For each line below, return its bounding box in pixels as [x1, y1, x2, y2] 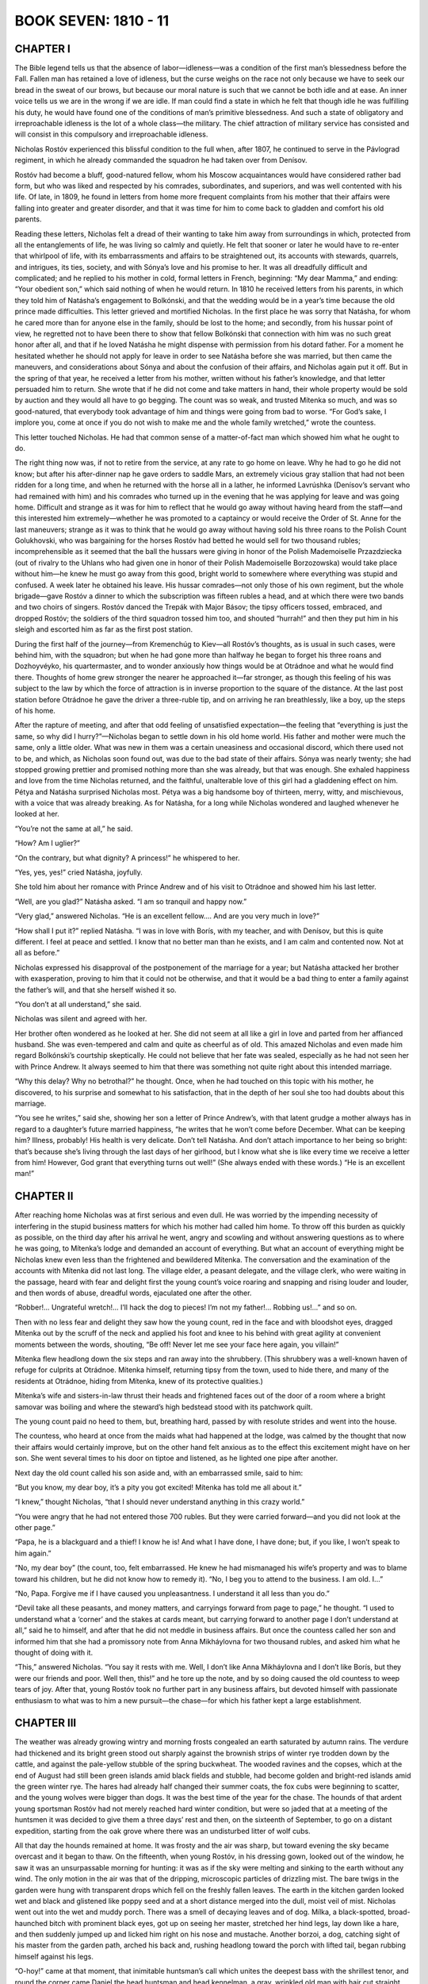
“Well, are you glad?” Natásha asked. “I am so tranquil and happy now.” [14, 897, 247, 906]
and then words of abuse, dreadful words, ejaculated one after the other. [14, 1288, 252, 1298]
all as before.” [14, 948, 60, 958]
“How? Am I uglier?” [14, 838, 81, 848]
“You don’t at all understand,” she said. [14, 999, 142, 1009]
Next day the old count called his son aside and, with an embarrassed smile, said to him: [14, 1468, 304, 1478]
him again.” [14, 1548, 52, 1558]
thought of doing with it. [14, 1648, 94, 1657]
